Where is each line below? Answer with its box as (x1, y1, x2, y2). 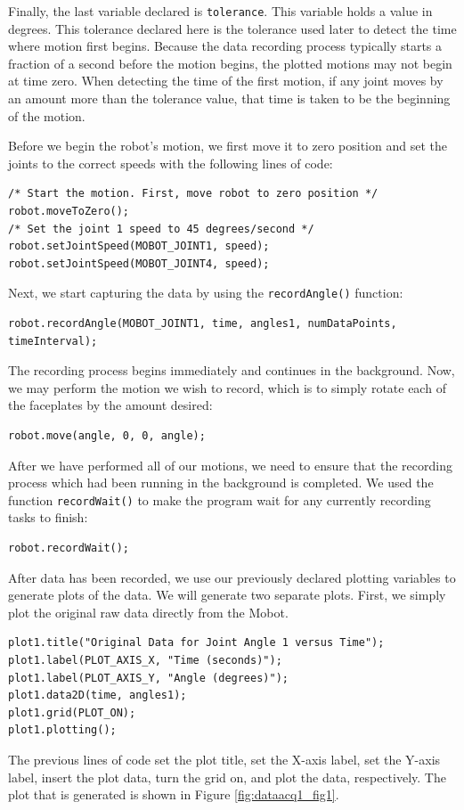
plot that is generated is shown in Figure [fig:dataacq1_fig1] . (8, 785, 339, 804)
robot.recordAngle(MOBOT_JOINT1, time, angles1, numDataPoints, (8, 317, 397, 331)
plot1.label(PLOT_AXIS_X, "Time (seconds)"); (8, 654, 282, 667)
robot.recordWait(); (8, 542, 130, 555)
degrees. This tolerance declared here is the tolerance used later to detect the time (8, 19, 457, 37)
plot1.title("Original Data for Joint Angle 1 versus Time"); (8, 636, 385, 650)
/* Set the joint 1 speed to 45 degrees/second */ (8, 222, 314, 235)
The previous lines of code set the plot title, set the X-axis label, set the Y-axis (8, 749, 441, 768)
